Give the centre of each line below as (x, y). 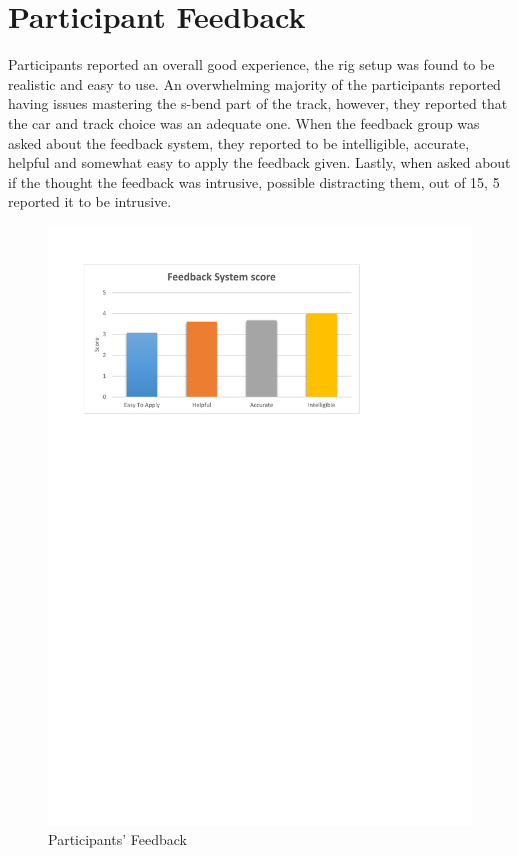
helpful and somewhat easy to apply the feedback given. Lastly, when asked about (259, 162)
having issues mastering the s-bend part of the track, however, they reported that (258, 103)
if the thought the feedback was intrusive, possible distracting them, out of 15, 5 (254, 181)
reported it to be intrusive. (90, 201)
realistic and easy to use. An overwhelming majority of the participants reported (254, 83)
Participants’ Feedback (117, 839)
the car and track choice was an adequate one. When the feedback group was (244, 122)
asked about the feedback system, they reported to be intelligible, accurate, (239, 142)
